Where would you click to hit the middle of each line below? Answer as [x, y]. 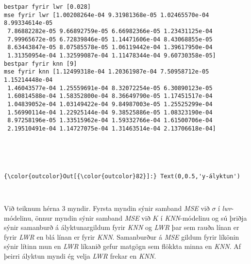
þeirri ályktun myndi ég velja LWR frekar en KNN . [80, 255]
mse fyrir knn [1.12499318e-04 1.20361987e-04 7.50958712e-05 [107, 72]
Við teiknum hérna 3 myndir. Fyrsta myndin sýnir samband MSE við [107, 208]
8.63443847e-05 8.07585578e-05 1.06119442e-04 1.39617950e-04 [110, 47]
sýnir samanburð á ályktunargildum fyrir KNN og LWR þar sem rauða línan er [122, 227]
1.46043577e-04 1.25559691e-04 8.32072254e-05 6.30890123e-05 [110, 88]
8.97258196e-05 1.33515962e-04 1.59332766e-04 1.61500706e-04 [110, 121]
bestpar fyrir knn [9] [41, 64]
